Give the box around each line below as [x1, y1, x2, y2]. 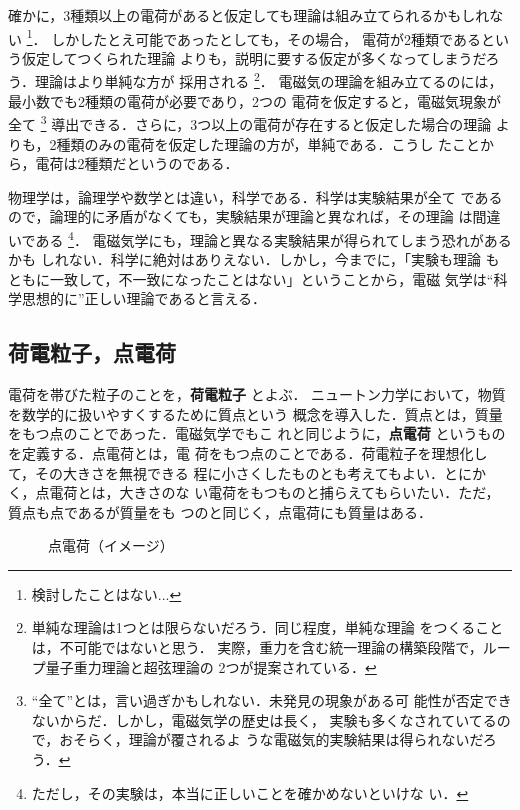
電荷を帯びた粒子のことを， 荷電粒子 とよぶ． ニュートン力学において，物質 [8, 384, 506, 405]
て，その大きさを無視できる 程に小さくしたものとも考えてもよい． [8, 462, 445, 483]
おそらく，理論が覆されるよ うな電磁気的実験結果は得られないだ [59, 729, 483, 750]
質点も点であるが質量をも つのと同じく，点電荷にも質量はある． [8, 501, 433, 522]
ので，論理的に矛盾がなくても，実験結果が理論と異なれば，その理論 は [8, 206, 473, 227]
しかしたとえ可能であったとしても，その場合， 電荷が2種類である [51, 28, 481, 49]
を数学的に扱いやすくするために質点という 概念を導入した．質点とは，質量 [8, 403, 503, 424]
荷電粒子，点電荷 [8, 337, 176, 368]
